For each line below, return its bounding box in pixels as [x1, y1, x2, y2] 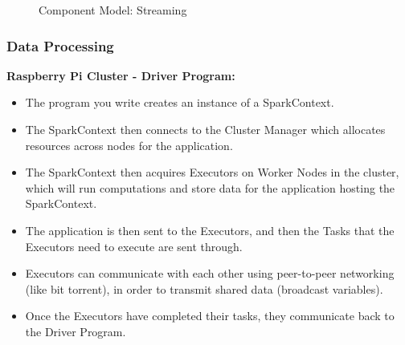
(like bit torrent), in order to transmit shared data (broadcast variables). [25, 280, 383, 297]
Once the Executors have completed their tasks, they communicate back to [25, 307, 395, 324]
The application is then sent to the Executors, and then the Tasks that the [25, 221, 395, 238]
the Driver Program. [25, 323, 126, 339]
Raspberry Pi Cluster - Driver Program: [6, 67, 235, 83]
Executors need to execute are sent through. [25, 237, 243, 254]
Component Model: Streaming [39, 2, 187, 18]
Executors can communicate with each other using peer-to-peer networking [25, 265, 395, 282]
